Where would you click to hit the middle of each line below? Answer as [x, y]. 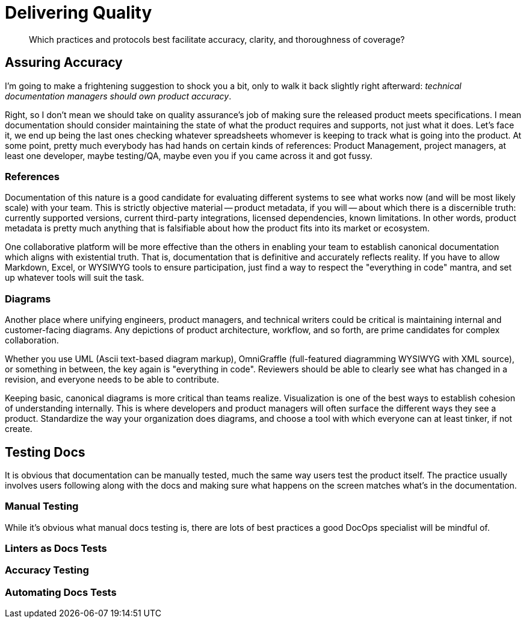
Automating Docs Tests [61, 592]
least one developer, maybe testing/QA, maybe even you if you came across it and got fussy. [189, 155]
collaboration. [32, 340]
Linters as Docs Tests [56, 549]
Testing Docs [45, 452]
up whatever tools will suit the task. [75, 278]
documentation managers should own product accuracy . [118, 96]
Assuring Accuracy [64, 63]
